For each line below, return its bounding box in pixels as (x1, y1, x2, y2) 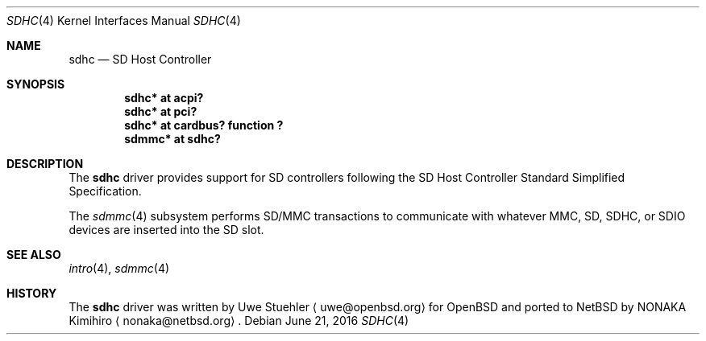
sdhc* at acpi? (124, 91, 204, 105)
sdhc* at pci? (124, 105, 197, 118)
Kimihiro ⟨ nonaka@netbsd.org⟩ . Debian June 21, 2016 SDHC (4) (69, 314, 409, 327)
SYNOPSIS (6, 77, 65, 91)
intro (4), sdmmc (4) (69, 261, 170, 275)
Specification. (69, 184, 142, 198)
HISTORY (6, 286, 57, 300)
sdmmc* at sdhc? (124, 132, 221, 146)
